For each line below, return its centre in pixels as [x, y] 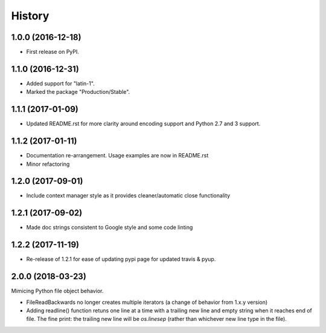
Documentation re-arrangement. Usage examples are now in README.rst [117, 156]
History [30, 16]
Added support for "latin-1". [60, 83]
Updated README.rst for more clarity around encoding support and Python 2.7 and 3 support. [143, 124]
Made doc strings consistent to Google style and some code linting [110, 228]
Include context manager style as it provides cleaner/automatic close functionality [128, 196]
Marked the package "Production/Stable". [78, 92]
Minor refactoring [48, 164]
